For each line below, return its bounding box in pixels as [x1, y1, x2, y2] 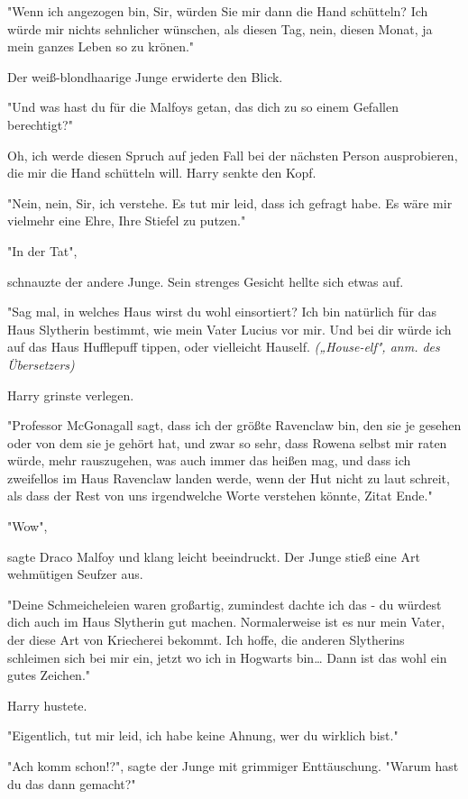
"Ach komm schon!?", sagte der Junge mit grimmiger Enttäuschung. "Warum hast [7, 757, 459, 775]
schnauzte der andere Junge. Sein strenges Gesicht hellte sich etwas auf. [7, 271, 404, 290]
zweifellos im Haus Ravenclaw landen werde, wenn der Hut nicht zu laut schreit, [7, 468, 450, 487]
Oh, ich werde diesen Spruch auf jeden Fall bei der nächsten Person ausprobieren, [7, 145, 458, 164]
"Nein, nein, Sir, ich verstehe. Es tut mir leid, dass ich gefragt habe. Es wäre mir [7, 193, 453, 212]
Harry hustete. [7, 695, 87, 714]
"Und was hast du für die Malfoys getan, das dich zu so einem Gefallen [7, 97, 399, 116]
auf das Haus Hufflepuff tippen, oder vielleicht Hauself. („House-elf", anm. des [7, 337, 440, 356]
